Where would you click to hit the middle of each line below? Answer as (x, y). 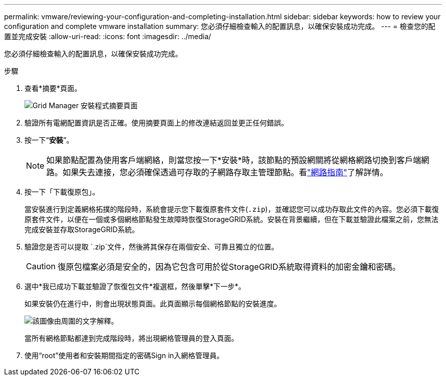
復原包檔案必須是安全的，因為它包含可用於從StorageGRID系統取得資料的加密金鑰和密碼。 (229, 267)
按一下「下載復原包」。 (62, 192)
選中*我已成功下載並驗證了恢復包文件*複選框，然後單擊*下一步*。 (135, 286)
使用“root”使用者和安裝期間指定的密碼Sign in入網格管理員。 (124, 355)
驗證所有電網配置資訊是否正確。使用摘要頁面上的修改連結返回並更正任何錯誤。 (156, 123)
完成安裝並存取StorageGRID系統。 (82, 229)
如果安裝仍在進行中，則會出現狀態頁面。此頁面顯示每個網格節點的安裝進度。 (153, 304)
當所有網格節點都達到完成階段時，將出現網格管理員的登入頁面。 (131, 338)
